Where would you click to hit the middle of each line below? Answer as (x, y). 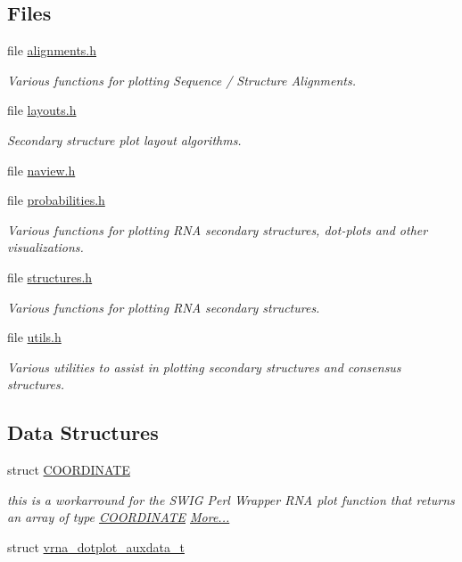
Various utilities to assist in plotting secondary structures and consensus (204, 367)
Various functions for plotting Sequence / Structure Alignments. (181, 80)
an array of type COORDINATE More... (119, 517)
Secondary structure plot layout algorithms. (124, 139)
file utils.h (34, 337)
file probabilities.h (56, 200)
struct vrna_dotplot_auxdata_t (96, 546)
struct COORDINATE (69, 470)
